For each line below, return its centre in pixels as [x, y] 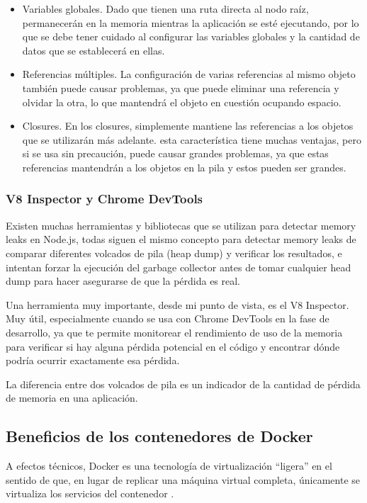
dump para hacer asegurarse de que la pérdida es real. [123, 281]
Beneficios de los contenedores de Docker [159, 436]
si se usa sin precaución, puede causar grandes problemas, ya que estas [175, 153]
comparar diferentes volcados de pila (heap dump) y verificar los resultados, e [174, 253]
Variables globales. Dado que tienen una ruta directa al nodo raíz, [165, 9]
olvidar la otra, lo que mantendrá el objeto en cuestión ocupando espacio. [182, 102]
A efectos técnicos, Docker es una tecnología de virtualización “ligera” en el [169, 466]
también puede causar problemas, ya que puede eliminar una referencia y [181, 87]
